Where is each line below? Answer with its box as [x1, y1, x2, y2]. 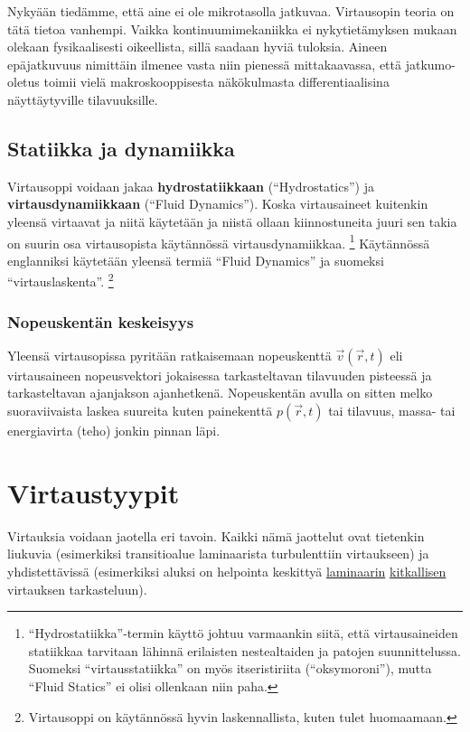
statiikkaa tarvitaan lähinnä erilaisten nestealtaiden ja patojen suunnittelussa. [28, 641, 461, 660]
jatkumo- [405, 54, 456, 73]
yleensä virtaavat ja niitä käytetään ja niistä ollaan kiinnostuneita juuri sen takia [7, 211, 457, 230]
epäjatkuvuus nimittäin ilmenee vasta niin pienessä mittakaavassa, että [7, 54, 402, 73]
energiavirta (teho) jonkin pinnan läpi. [7, 421, 221, 440]
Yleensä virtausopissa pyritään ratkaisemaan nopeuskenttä [7, 345, 332, 364]
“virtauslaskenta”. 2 [7, 269, 114, 291]
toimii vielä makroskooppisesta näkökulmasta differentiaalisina [43, 72, 390, 91]
